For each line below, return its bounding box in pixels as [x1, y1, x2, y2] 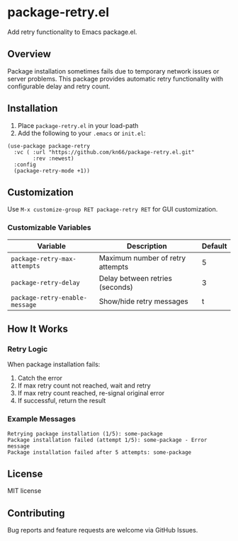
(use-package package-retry [7, 142, 91, 149]
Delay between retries [98, 273, 172, 283]
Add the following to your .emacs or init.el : [17, 129, 147, 137]
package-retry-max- [11, 255, 76, 262]
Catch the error [17, 374, 62, 383]
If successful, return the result [17, 397, 106, 405]
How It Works [7, 323, 69, 335]
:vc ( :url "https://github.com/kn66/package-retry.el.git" [13, 149, 195, 156]
